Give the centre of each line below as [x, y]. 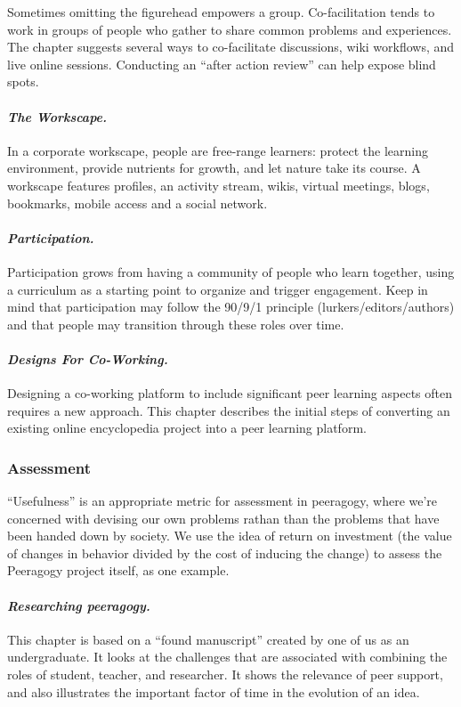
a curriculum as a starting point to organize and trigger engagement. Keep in [218, 289]
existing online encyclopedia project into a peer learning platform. [187, 428]
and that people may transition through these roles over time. [176, 324]
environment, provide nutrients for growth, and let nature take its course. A [214, 168]
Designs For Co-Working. [88, 358]
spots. [23, 81]
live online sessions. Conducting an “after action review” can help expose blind [222, 64]
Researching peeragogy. [79, 605]
